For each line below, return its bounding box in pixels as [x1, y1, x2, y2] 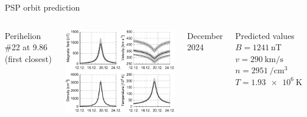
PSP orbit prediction [5, 1, 80, 13]
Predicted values [235, 29, 295, 41]
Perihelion [5, 29, 41, 41]
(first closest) [5, 52, 52, 64]
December [187, 29, 223, 41]
